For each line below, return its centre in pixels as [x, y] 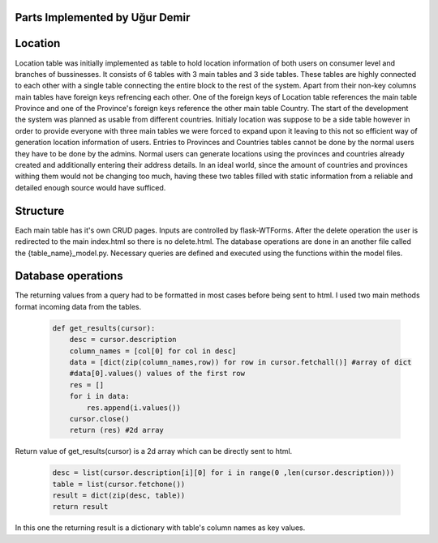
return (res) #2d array [116, 430]
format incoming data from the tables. [78, 306]
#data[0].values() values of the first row [157, 374]
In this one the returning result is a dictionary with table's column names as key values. [160, 528]
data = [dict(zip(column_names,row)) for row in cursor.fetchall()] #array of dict [240, 362]
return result [80, 507]
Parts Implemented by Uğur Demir [103, 17]
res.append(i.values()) [134, 408]
